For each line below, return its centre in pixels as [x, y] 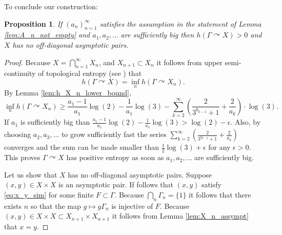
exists [13, 205]
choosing [18, 134]
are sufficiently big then [157, 35]
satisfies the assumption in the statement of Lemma [180, 23]
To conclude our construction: [51, 6]
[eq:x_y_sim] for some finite [49, 194]
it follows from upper [189, 62]
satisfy [211, 184]
